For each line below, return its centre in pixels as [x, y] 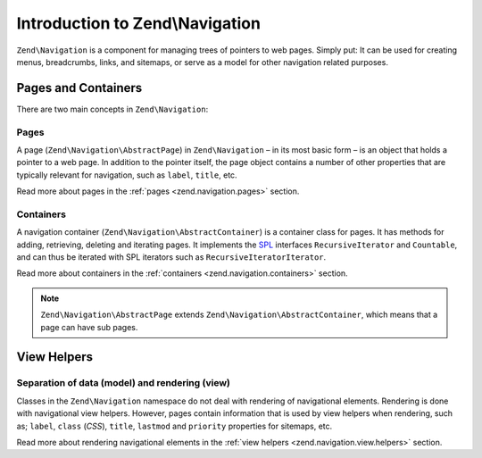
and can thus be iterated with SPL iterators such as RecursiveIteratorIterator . [171, 257]
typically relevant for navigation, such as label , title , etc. [127, 175]
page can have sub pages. [89, 327]
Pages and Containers [79, 88]
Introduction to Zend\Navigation [138, 23]
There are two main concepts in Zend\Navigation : [112, 109]
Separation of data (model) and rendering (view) [124, 383]
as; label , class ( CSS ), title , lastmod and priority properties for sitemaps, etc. [175, 426]
